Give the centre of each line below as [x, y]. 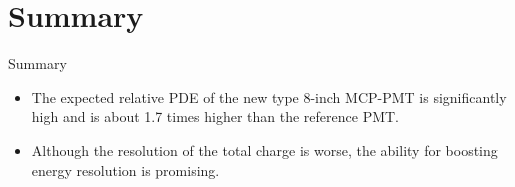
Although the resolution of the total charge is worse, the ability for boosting [264, 149]
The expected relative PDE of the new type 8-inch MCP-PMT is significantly [269, 96]
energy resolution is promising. [125, 169]
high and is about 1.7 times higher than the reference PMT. [215, 116]
